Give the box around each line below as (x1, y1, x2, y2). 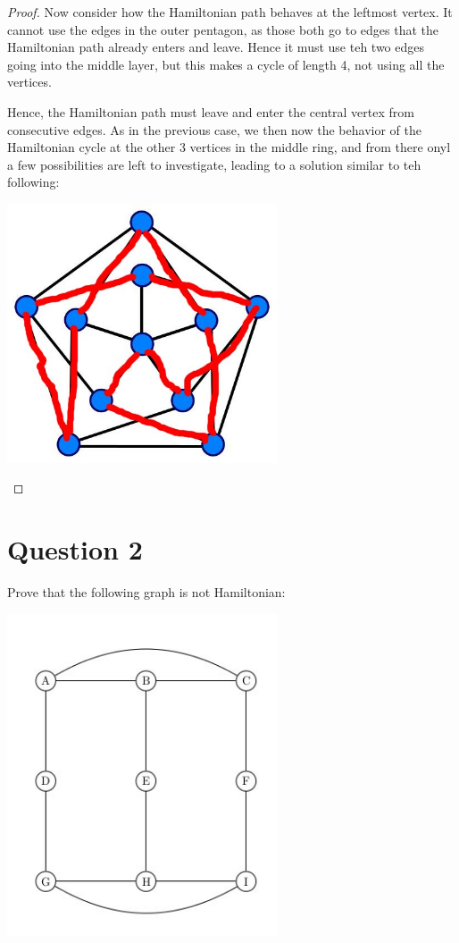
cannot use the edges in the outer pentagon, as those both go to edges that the (7, 20, 438, 38)
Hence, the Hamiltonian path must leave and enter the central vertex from (7, 102, 414, 121)
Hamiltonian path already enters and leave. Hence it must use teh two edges (7, 38, 424, 56)
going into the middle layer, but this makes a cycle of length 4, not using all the (7, 55, 445, 73)
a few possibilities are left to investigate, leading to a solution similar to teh (7, 155, 421, 173)
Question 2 (7, 531, 143, 568)
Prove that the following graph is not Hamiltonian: (7, 583, 286, 601)
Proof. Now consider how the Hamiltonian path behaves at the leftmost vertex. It (7, 3, 453, 21)
